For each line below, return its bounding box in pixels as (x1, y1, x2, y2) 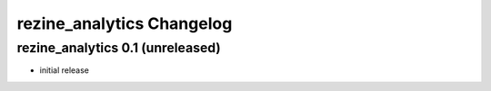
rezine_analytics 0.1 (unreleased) (16, 40, 222, 56)
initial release (39, 65, 90, 76)
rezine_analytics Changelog (16, 14, 233, 33)
